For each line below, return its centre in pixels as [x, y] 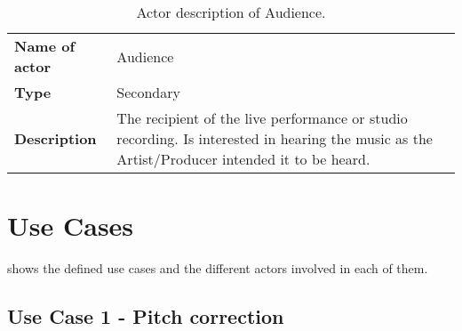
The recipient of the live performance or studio [262, 118]
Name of [45, 46]
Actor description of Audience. [231, 12]
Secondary [148, 92]
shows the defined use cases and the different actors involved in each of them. [218, 268]
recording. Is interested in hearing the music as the [275, 138]
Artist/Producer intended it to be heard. [243, 159]
